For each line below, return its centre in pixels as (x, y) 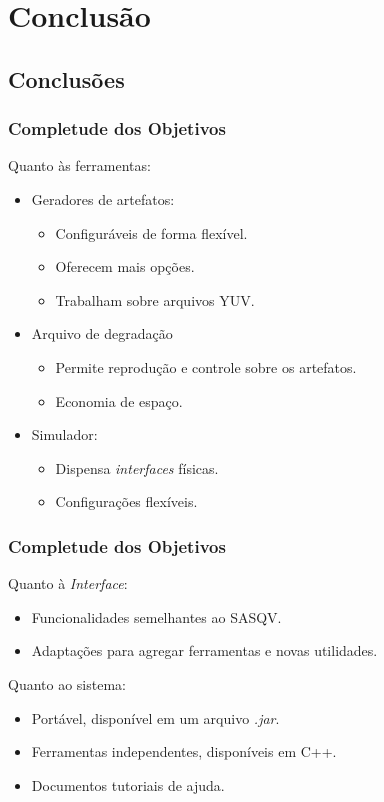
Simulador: (64, 434)
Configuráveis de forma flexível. (151, 232)
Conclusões (66, 78)
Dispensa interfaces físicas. (137, 467)
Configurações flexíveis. (126, 501)
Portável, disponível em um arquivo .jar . (155, 717)
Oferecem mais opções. (125, 266)
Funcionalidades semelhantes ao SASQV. (156, 616)
